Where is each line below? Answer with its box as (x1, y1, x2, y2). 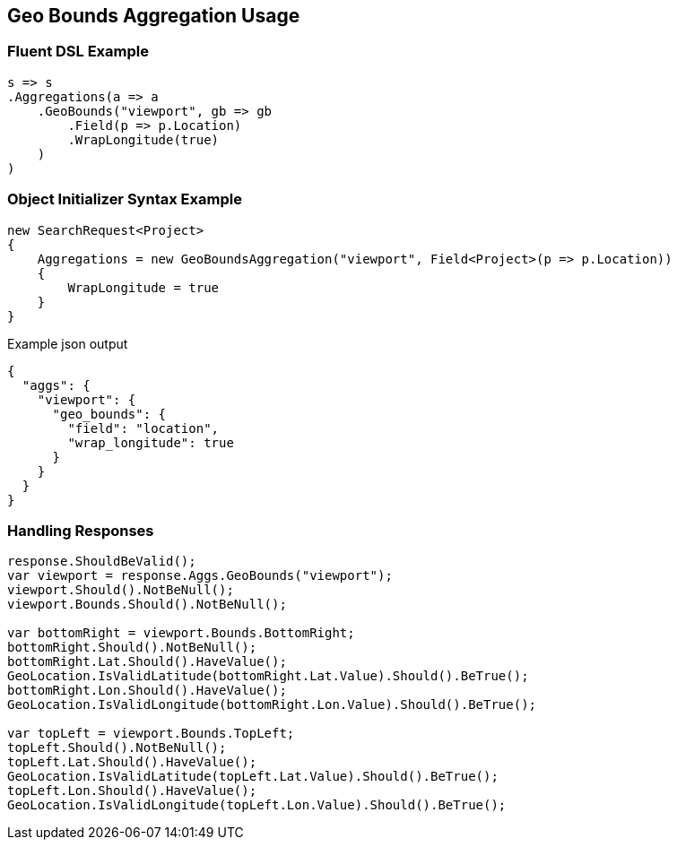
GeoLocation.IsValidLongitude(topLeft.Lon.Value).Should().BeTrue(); (7, 798, 507, 813)
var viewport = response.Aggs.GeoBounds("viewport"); (7, 568, 393, 583)
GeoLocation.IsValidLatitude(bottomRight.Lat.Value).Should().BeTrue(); (7, 669, 529, 684)
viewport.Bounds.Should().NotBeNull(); (7, 597, 287, 612)
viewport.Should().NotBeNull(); (7, 583, 234, 598)
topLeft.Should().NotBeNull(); (7, 740, 227, 756)
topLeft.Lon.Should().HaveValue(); (7, 783, 257, 799)
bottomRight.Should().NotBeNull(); (7, 640, 257, 655)
